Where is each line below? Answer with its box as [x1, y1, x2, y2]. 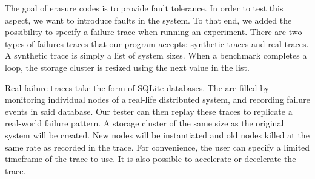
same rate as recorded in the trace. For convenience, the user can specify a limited [5, 140, 310, 153]
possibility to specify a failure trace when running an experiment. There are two [5, 25, 302, 38]
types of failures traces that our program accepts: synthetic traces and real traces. [5, 37, 309, 50]
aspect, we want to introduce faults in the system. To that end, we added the [5, 13, 292, 26]
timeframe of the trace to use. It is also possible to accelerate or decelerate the [5, 152, 296, 165]
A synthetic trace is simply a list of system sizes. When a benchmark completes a [5, 49, 307, 62]
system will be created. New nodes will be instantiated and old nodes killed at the [5, 128, 310, 141]
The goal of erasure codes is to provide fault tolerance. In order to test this [5, 2, 283, 14]
